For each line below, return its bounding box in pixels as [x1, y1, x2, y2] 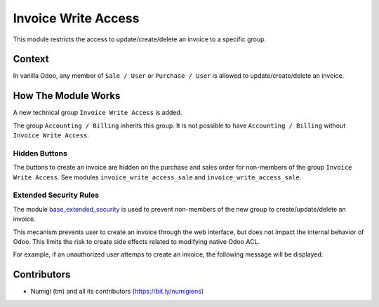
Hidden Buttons [13, 148, 68, 158]
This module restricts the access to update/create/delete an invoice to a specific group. [13, 35, 267, 43]
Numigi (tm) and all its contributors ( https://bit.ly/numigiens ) [30, 287, 204, 296]
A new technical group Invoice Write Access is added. [13, 109, 182, 117]
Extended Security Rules [13, 190, 100, 200]
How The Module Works [13, 90, 121, 102]
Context [13, 53, 49, 65]
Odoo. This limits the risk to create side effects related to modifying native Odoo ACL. [13, 237, 260, 245]
